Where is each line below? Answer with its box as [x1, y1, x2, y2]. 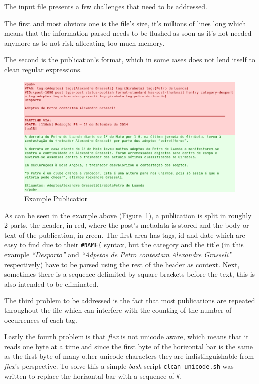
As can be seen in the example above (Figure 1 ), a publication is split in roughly [4, 210, 252, 220]
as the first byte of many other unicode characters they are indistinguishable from [4, 351, 254, 361]
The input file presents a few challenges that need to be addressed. [4, 1, 207, 11]
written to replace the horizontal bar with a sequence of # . [4, 370, 182, 381]
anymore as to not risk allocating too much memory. [4, 37, 165, 48]
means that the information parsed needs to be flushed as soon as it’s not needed [4, 28, 252, 38]
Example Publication [24, 193, 88, 204]
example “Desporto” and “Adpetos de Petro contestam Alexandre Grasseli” [4, 249, 232, 260]
